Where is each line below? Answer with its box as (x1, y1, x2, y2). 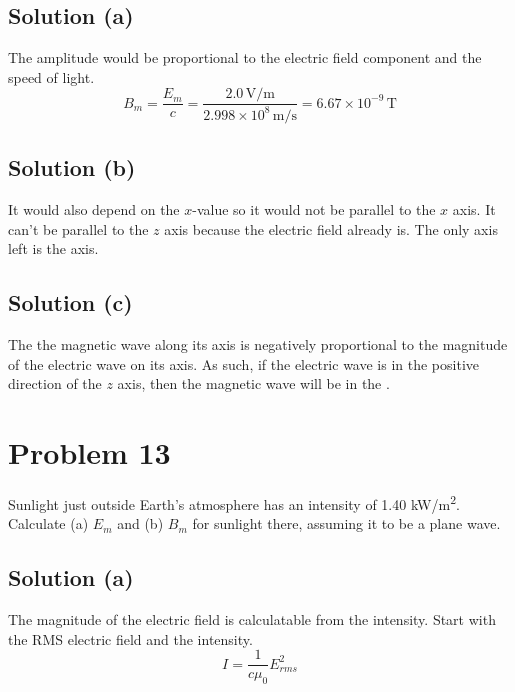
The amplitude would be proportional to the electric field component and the (8, 47, 482, 68)
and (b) (117, 513, 164, 534)
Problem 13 (8, 431, 171, 472)
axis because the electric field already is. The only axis (164, 218, 498, 239)
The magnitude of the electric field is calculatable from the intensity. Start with (8, 608, 496, 629)
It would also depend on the (8, 199, 180, 219)
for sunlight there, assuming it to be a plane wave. (192, 513, 501, 534)
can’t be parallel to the (8, 218, 149, 239)
